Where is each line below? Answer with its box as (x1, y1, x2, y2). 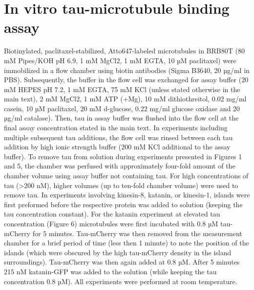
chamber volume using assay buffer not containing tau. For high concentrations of (4, 170, 249, 181)
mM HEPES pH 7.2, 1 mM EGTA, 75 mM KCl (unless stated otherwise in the (4, 84, 240, 94)
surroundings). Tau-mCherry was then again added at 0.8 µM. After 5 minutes (4, 257, 240, 267)
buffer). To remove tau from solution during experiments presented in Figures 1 (4, 151, 242, 161)
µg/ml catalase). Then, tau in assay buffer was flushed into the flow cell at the (4, 113, 239, 123)
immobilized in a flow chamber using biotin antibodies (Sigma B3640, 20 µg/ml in (4, 65, 250, 75)
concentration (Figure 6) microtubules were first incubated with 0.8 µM (4, 218, 218, 228)
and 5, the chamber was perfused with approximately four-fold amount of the (4, 161, 235, 171)
